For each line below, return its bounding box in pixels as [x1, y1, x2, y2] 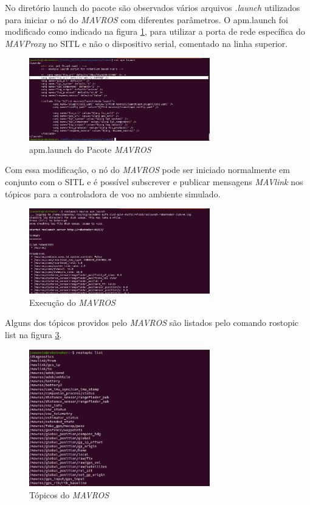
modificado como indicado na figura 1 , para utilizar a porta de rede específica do [5, 25, 305, 38]
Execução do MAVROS [29, 295, 115, 308]
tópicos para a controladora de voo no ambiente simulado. [5, 187, 221, 200]
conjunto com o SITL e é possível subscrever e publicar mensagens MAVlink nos [5, 175, 303, 188]
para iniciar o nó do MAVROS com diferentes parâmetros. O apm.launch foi [5, 13, 288, 26]
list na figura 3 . [5, 328, 62, 341]
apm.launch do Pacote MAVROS [29, 143, 151, 155]
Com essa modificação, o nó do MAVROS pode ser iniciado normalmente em [5, 163, 290, 176]
